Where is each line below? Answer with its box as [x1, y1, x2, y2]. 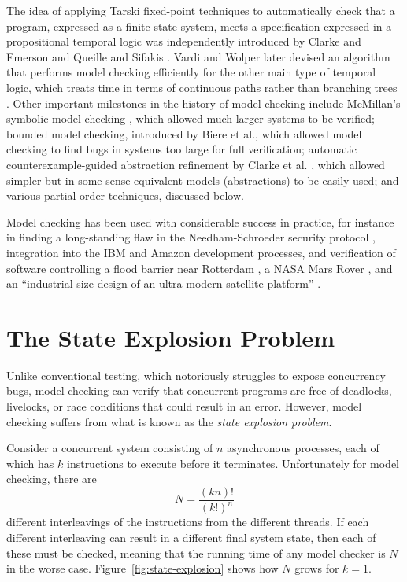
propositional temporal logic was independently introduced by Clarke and [6, 33, 361, 50]
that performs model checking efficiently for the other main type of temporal [6, 64, 376, 80]
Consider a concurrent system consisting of [6, 440, 213, 456]
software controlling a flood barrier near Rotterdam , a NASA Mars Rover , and [6, 260, 393, 276]
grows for [294, 560, 339, 576]
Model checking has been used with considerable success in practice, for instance [6, 213, 394, 230]
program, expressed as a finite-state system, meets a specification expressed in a [6, 17, 392, 34]
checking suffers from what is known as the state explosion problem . [6, 413, 332, 429]
